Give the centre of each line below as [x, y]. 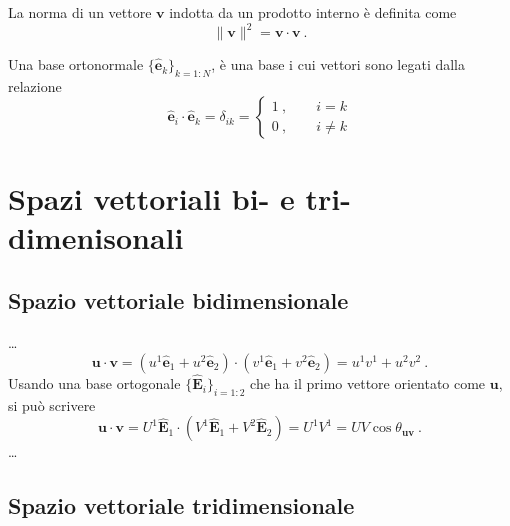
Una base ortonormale [76, 64]
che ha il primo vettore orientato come [368, 383]
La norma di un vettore [80, 12]
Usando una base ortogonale [94, 383]
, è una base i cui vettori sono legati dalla [338, 64]
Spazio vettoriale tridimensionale [181, 505]
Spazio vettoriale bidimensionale [178, 300]
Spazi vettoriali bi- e [151, 197]
